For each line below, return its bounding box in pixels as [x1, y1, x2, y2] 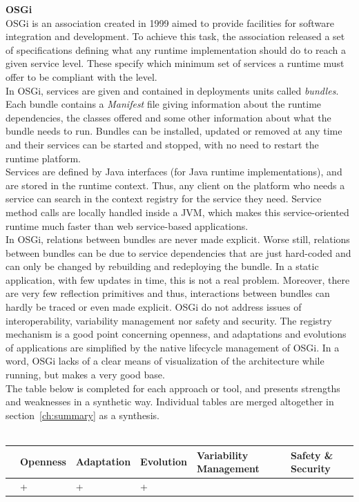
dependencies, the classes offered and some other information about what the [6, 110, 331, 124]
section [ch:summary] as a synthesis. [6, 407, 159, 422]
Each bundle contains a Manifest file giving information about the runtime [6, 97, 322, 111]
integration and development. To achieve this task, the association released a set [6, 29, 345, 44]
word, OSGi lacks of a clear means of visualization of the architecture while [6, 354, 324, 368]
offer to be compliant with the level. [6, 69, 157, 84]
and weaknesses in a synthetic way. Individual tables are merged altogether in [6, 394, 334, 409]
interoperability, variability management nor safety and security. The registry [6, 313, 332, 327]
